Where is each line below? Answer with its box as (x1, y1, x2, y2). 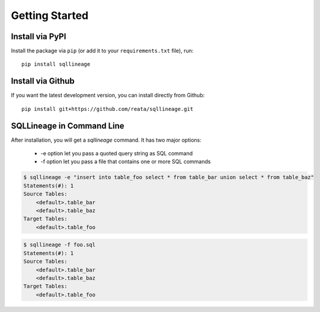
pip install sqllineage (21, 61, 91, 68)
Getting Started (11, 9, 89, 22)
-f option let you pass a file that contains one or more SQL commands (40, 158, 211, 165)
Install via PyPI (11, 31, 66, 42)
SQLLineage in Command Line (11, 120, 124, 130)
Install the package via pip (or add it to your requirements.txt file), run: (11, 47, 194, 55)
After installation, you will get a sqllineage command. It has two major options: (11, 136, 201, 144)
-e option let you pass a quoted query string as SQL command (40, 150, 193, 157)
